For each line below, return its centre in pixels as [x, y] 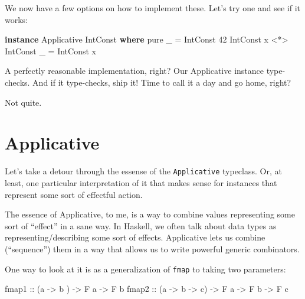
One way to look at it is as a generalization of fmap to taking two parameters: [145, 269]
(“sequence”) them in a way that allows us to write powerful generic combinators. [152, 248]
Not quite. [23, 102]
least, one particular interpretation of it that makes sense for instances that [141, 182]
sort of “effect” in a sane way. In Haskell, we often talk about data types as [141, 225]
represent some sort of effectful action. [74, 194]
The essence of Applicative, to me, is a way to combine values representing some [150, 214]
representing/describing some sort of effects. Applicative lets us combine [135, 237]
